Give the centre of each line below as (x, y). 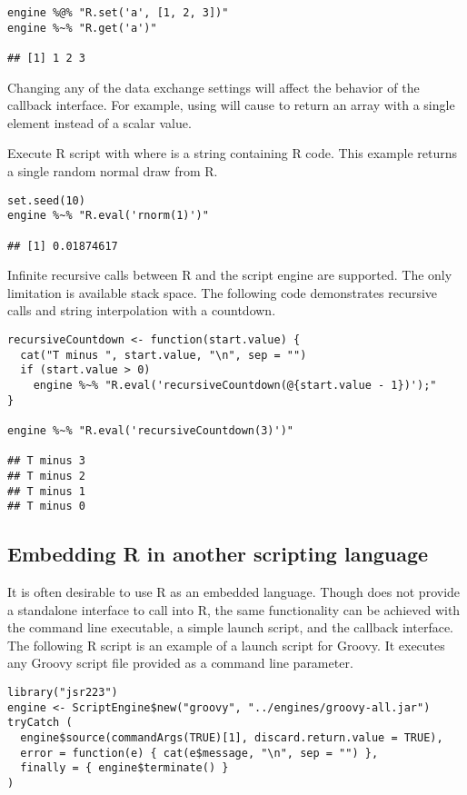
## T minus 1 (46, 491)
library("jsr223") (63, 693)
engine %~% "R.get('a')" (82, 28)
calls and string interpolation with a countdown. (142, 310)
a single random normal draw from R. (113, 171)
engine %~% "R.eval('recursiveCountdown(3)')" (150, 430)
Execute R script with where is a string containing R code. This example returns (233, 153)
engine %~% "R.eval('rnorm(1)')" (108, 216)
